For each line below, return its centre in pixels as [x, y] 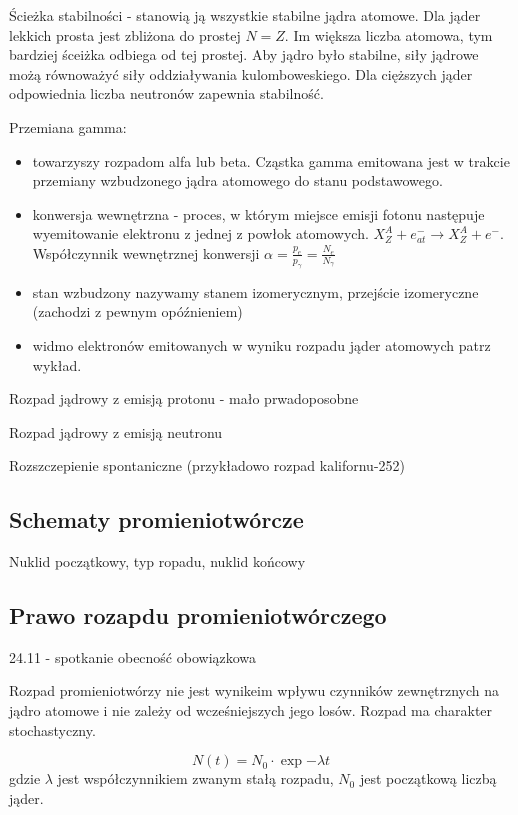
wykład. [57, 364]
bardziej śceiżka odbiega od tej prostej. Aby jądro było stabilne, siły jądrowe [244, 54]
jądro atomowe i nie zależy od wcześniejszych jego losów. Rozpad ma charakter [251, 710]
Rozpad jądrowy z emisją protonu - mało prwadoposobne [184, 398]
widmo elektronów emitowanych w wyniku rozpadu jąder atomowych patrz [261, 344]
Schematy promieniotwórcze [156, 519]
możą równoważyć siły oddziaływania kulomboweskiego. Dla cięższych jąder [241, 73]
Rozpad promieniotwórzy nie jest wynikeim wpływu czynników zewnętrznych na [254, 690]
